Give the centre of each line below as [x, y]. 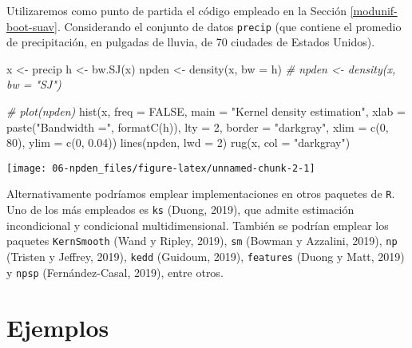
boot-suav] [32, 26]
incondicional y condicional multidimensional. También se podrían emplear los [198, 225]
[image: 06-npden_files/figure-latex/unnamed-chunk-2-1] [161, 168]
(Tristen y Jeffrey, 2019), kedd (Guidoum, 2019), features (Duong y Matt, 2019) [206, 257]
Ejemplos [58, 327]
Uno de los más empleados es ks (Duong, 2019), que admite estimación [180, 210]
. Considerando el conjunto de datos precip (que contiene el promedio [229, 26]
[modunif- [374, 10]
